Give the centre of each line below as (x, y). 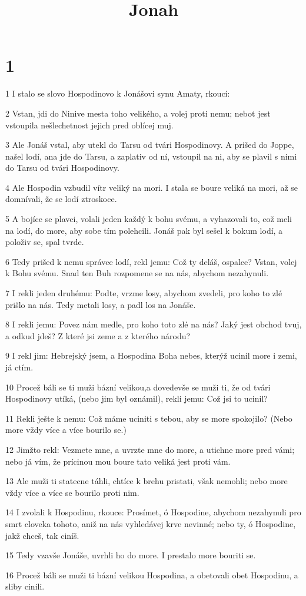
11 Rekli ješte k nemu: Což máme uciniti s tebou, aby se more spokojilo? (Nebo (149, 418)
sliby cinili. (25, 586)
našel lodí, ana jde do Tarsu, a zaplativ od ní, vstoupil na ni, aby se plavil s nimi (151, 156)
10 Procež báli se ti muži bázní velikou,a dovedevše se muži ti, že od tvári (138, 387)
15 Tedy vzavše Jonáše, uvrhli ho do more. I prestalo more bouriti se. (131, 555)
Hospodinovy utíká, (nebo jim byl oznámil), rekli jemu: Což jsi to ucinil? (137, 398)
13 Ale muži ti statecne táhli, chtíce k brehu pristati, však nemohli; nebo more (147, 481)
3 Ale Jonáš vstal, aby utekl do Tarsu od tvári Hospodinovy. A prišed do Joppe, (150, 145)
